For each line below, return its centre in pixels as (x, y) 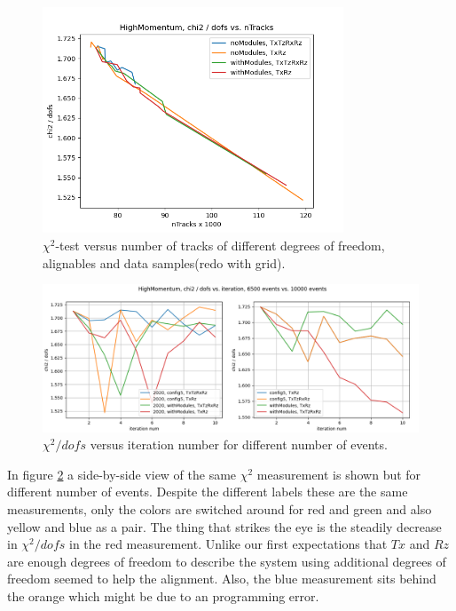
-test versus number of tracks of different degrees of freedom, (220, 245)
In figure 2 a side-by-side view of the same (122, 474)
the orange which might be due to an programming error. (163, 595)
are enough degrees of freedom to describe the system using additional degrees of (227, 561)
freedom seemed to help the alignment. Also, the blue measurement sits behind (222, 579)
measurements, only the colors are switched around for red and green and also (220, 509)
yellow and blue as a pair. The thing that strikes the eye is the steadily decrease (224, 526)
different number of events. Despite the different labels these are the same (208, 492)
